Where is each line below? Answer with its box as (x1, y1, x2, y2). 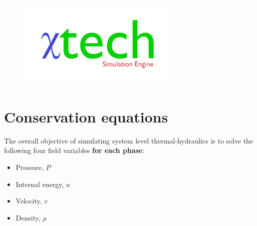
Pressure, (15, 161, 44, 172)
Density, (15, 212, 41, 222)
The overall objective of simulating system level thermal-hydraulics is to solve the (4, 135, 254, 145)
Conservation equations (4, 106, 168, 126)
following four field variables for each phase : (4, 145, 145, 155)
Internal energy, (15, 178, 64, 189)
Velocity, (15, 195, 42, 206)
